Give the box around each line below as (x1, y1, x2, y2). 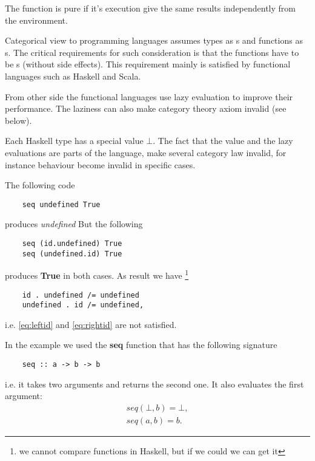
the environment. (5, 13, 68, 26)
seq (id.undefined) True (22, 239, 122, 248)
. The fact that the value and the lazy (153, 134, 293, 147)
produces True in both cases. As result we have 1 (5, 267, 189, 281)
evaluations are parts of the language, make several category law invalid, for (5, 146, 287, 159)
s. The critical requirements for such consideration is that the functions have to (5, 46, 299, 58)
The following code (5, 179, 75, 191)
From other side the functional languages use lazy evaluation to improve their (5, 90, 293, 103)
